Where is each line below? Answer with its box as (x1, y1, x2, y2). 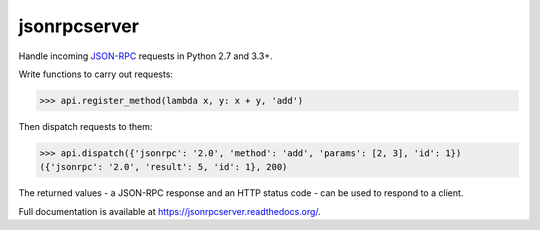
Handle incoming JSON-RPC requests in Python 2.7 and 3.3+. (18, 50, 274, 62)
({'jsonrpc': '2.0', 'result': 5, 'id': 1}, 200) (39, 161, 288, 173)
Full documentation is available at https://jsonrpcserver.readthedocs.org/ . (18, 205, 322, 217)
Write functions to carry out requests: (18, 68, 174, 80)
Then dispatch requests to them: (18, 120, 153, 132)
